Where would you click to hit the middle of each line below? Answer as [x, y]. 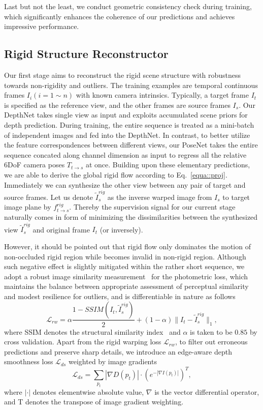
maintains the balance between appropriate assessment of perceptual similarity [126, 286]
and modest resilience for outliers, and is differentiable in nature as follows [120, 296]
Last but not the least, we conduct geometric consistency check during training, [128, 6]
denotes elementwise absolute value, [88, 391]
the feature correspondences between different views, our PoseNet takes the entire [131, 145]
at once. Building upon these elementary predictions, [168, 165]
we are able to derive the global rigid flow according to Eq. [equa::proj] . [116, 174]
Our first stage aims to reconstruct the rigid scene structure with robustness [123, 75]
